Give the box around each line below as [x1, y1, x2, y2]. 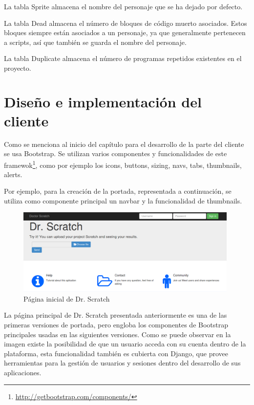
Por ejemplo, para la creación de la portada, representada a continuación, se [4, 185, 232, 196]
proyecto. [4, 62, 31, 73]
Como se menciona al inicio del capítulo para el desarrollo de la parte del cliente [4, 139, 244, 149]
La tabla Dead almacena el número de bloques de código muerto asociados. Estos [4, 18, 247, 28]
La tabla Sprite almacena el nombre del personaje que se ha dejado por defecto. [4, 1, 243, 11]
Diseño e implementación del [4, 91, 202, 111]
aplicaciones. [4, 367, 42, 378]
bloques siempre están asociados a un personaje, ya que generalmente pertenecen [4, 27, 246, 38]
